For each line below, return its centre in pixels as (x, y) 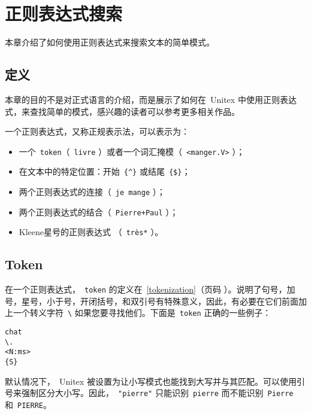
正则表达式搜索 (64, 13)
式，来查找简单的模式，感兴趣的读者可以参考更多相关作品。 (122, 111)
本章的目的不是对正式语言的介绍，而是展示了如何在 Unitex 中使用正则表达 (151, 99)
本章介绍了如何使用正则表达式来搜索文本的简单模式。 (110, 42)
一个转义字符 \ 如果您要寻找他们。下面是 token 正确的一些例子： (142, 313)
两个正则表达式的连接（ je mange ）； (92, 192)
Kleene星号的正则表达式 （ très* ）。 (91, 232)
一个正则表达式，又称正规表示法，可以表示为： (97, 131)
